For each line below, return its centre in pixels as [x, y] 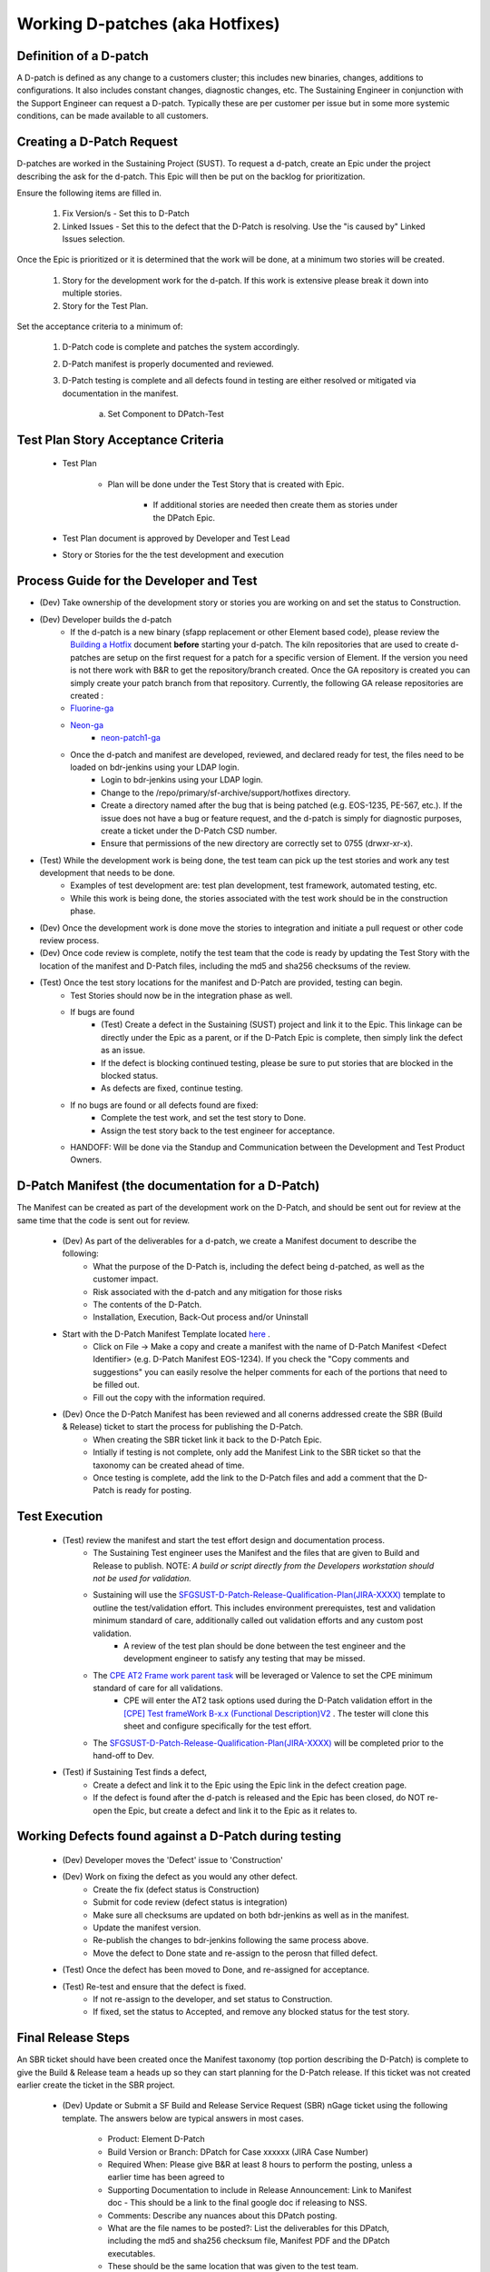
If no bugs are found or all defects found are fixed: [164, 1105]
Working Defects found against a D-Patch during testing [179, 1836]
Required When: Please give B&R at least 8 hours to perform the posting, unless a [260, 2164]
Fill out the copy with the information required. [179, 1397]
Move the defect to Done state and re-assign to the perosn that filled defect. [235, 1953]
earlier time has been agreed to [166, 2177]
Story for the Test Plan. [105, 305]
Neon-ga [87, 725]
